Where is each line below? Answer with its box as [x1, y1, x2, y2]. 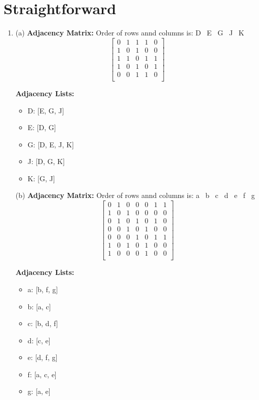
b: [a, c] [27, 301, 51, 311]
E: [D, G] [27, 122, 56, 133]
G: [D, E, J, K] [27, 139, 74, 149]
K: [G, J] [27, 173, 55, 183]
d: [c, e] [27, 335, 51, 345]
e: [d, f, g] [27, 352, 58, 363]
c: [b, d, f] [27, 318, 58, 329]
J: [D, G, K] [27, 156, 65, 167]
